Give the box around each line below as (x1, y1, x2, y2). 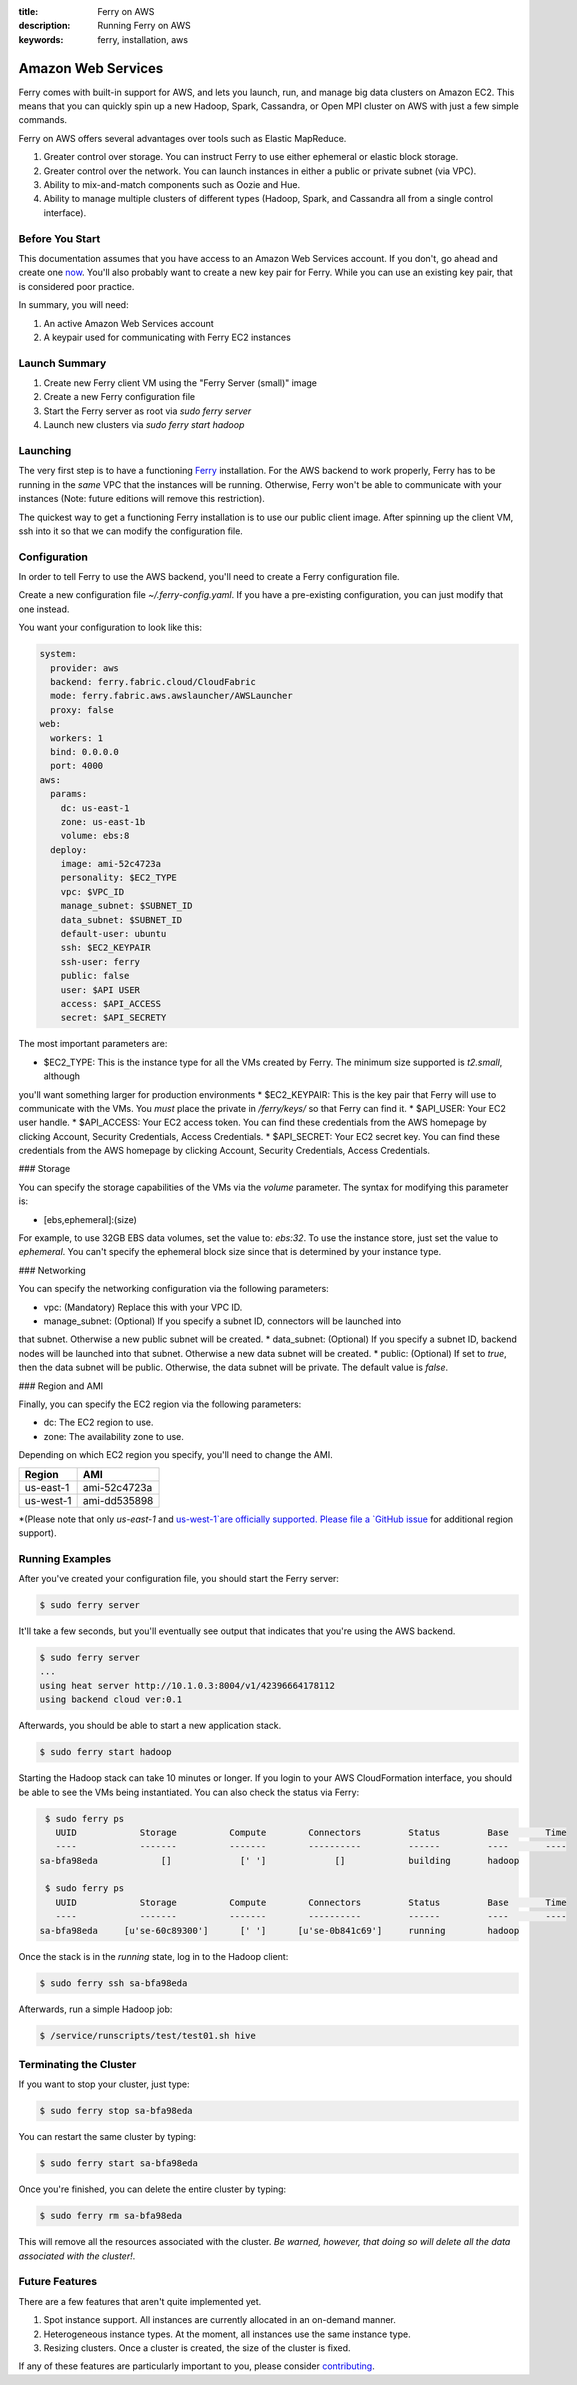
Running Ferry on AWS (97, 20, 191, 32)
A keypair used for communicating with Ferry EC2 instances (43, 331, 292, 343)
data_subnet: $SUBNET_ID (60, 914, 183, 925)
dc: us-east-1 (60, 802, 130, 814)
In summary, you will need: (18, 299, 129, 311)
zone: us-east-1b (60, 816, 146, 827)
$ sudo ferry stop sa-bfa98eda (39, 2105, 194, 2117)
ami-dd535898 (82, 1493, 154, 1507)
